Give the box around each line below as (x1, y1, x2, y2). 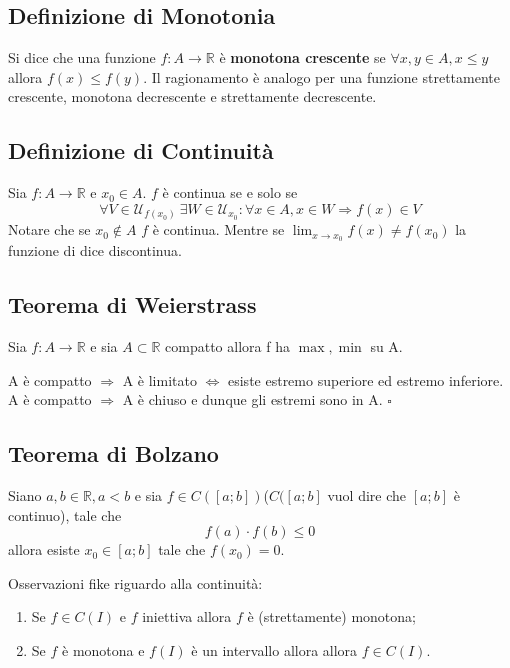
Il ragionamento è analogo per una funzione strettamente (151, 66, 500, 87)
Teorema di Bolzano (8, 438, 219, 469)
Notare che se (8, 219, 91, 240)
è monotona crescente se (219, 47, 386, 68)
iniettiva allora (142, 606, 232, 627)
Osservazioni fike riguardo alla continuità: (8, 572, 263, 593)
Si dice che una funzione (8, 47, 156, 68)
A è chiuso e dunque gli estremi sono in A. (122, 389, 383, 410)
